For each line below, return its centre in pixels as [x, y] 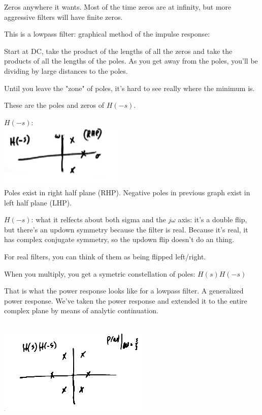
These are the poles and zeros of [54, 105]
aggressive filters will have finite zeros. [63, 17]
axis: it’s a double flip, [212, 219]
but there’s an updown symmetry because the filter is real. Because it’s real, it [126, 229]
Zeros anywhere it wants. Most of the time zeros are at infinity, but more [118, 7]
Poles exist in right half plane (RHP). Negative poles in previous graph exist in [127, 192]
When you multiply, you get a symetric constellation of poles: [100, 273]
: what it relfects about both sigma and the [99, 219]
